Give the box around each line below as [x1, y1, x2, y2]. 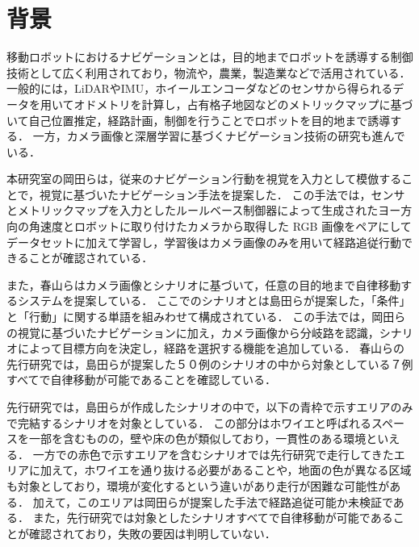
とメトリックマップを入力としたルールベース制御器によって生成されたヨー [6, 202, 401, 219]
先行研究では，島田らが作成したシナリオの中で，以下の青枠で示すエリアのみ [6, 399, 413, 415]
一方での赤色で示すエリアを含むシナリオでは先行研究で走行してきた [32, 445, 394, 462]
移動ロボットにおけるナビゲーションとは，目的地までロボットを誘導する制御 [6, 48, 413, 65]
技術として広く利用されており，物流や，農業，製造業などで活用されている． [6, 64, 411, 81]
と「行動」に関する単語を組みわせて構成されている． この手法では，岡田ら [6, 308, 406, 325]
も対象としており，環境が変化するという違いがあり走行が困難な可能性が [6, 477, 390, 494]
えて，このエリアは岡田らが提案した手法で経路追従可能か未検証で [44, 493, 393, 510]
